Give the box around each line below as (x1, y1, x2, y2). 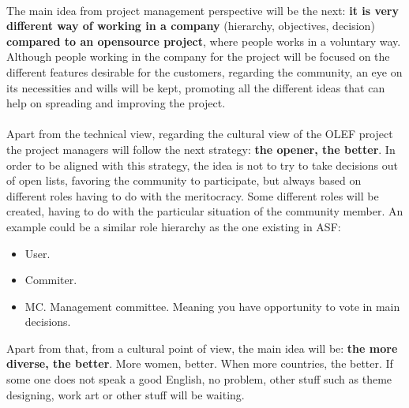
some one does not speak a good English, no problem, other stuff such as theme (6, 371, 392, 387)
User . (24, 245, 51, 261)
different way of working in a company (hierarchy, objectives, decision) (6, 17, 375, 34)
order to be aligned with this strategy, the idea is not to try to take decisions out (6, 156, 398, 173)
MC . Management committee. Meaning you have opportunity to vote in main (24, 298, 400, 314)
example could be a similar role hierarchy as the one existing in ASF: (6, 218, 341, 234)
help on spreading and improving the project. (6, 95, 226, 111)
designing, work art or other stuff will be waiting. (6, 386, 245, 402)
